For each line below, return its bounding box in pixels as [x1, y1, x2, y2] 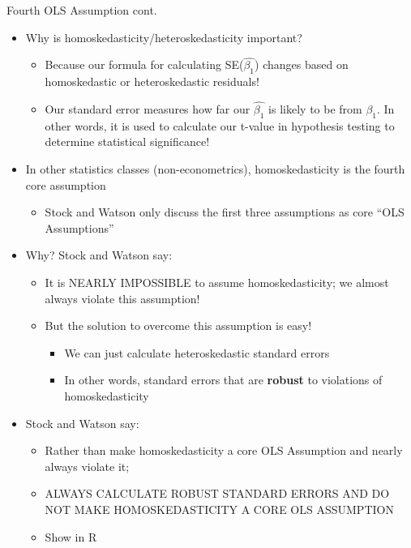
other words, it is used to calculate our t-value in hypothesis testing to [45, 117, 395, 134]
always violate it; [45, 457, 130, 474]
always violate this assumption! [45, 289, 200, 306]
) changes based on [255, 56, 349, 73]
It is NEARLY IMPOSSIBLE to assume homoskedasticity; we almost [45, 273, 389, 290]
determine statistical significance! [45, 133, 210, 150]
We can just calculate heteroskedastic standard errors [64, 344, 330, 361]
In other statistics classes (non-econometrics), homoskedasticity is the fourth [25, 161, 405, 177]
